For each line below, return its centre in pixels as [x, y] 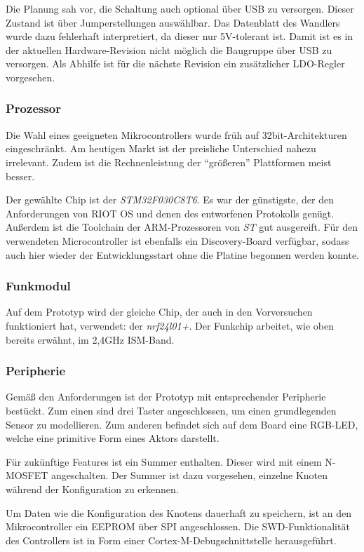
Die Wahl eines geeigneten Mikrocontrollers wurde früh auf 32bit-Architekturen [176, 134]
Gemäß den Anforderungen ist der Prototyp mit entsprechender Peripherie [166, 397]
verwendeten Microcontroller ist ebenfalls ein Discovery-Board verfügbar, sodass [177, 240]
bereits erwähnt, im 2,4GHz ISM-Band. [90, 339]
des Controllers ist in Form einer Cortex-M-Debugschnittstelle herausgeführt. [171, 540]
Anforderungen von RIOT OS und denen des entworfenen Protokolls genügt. [170, 213]
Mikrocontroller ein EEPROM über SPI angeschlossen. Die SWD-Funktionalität [178, 526]
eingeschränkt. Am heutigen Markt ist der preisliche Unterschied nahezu [161, 148]
